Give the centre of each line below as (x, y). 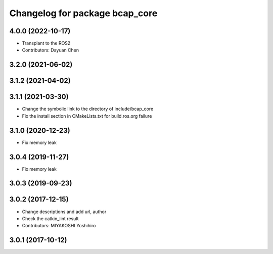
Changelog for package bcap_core (83, 13)
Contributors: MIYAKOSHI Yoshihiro (59, 226)
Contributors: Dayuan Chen (51, 50)
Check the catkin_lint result (50, 218)
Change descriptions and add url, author (64, 212)
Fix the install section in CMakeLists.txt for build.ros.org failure (87, 116)
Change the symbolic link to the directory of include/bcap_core (88, 109)
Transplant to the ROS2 (46, 43)
